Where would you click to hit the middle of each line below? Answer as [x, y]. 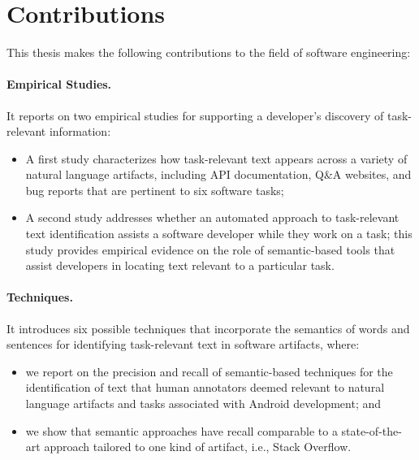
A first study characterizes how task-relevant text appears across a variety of [216, 158]
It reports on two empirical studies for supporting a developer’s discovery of [195, 115]
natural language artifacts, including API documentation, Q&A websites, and [218, 174]
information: [80, 131]
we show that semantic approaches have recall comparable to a [181, 430]
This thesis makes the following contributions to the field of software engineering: [209, 52]
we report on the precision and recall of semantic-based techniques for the [209, 371]
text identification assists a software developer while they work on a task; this [219, 234]
